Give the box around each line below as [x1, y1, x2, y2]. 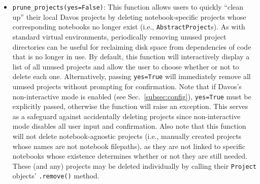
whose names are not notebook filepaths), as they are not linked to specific [12, 140, 245, 151]
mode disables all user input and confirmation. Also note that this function [12, 121, 246, 131]
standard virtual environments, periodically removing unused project [12, 31, 226, 42]
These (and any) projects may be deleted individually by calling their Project [12, 160, 256, 171]
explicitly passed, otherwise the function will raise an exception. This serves [12, 101, 248, 112]
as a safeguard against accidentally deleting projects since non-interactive [12, 111, 241, 121]
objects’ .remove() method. [12, 170, 100, 181]
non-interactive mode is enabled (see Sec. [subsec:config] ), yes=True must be [12, 91, 251, 101]
